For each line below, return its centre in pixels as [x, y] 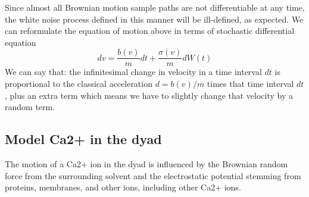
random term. [30, 107]
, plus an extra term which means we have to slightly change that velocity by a [149, 95]
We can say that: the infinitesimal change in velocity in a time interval [133, 72]
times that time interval [250, 84]
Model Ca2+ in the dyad [83, 139]
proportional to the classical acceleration [79, 84]
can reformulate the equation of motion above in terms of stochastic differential [150, 31]
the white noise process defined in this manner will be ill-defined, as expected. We [154, 19]
